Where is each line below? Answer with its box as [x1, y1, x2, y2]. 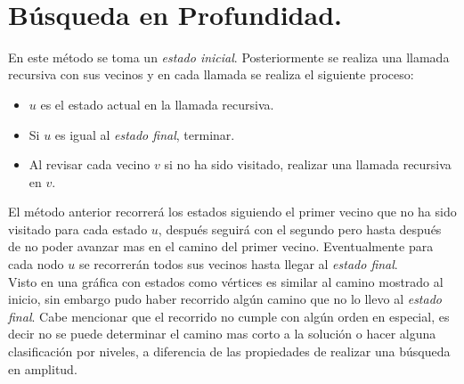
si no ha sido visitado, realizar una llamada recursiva [164, 155, 452, 174]
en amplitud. [8, 359, 77, 378]
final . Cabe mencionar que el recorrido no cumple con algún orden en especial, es [8, 306, 450, 325]
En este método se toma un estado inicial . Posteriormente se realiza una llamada [8, 47, 450, 66]
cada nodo [8, 255, 64, 274]
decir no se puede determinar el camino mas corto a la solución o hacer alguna [8, 324, 436, 343]
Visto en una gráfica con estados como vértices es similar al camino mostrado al [8, 272, 444, 290]
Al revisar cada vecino [28, 155, 151, 174]
